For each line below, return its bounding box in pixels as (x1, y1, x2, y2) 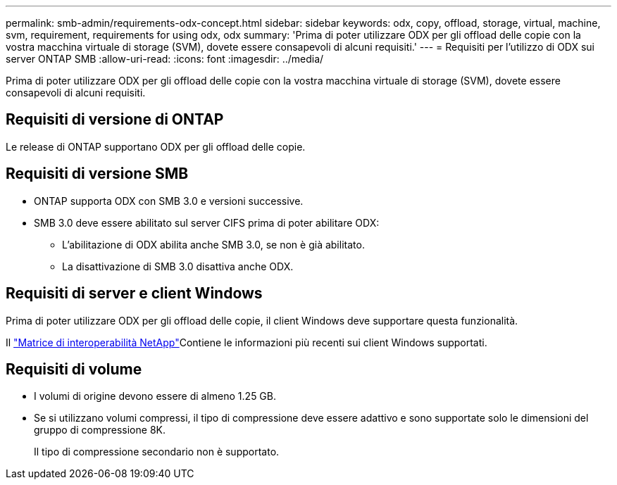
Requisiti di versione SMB (6, 165, 189, 183)
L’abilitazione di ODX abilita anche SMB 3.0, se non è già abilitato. (62, 238, 365, 251)
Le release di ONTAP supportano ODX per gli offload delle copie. (6, 140, 306, 153)
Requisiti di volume (6, 360, 142, 378)
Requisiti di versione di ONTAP (6, 111, 224, 129)
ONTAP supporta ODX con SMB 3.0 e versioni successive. (34, 194, 304, 207)
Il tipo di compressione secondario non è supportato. (34, 446, 280, 458)
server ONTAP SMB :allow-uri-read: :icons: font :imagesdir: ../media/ (6, 53, 324, 65)
